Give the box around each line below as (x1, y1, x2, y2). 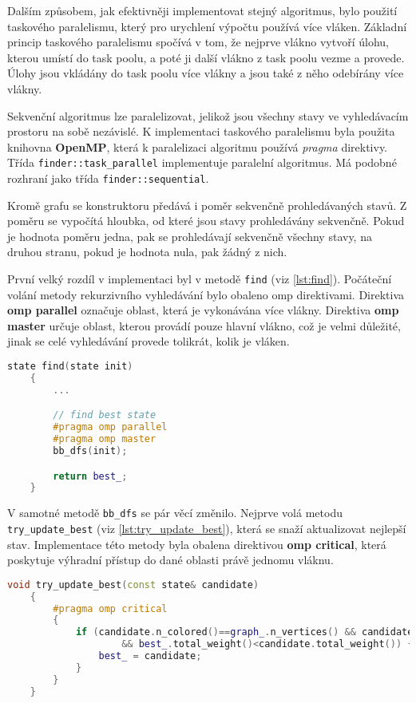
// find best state (53, 409, 156, 421)
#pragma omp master (53, 433, 156, 445)
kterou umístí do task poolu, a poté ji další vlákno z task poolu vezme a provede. (7, 49, 405, 65)
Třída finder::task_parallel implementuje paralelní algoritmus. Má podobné (7, 154, 397, 171)
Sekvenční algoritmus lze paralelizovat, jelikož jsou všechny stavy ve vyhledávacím (7, 107, 409, 124)
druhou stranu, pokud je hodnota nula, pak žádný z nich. (7, 243, 287, 260)
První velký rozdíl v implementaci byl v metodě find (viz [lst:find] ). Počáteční (7, 271, 392, 287)
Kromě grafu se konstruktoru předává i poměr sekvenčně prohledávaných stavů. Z (7, 196, 407, 213)
